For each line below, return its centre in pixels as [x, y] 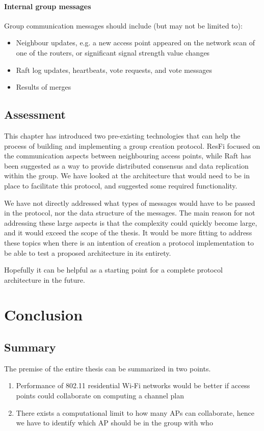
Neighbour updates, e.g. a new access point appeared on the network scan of [136, 43]
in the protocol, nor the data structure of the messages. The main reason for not [130, 213]
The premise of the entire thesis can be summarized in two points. [108, 368]
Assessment [35, 114]
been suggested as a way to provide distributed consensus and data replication [126, 165]
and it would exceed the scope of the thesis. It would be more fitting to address [128, 233]
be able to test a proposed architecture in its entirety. [88, 252]
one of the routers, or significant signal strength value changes [113, 52]
